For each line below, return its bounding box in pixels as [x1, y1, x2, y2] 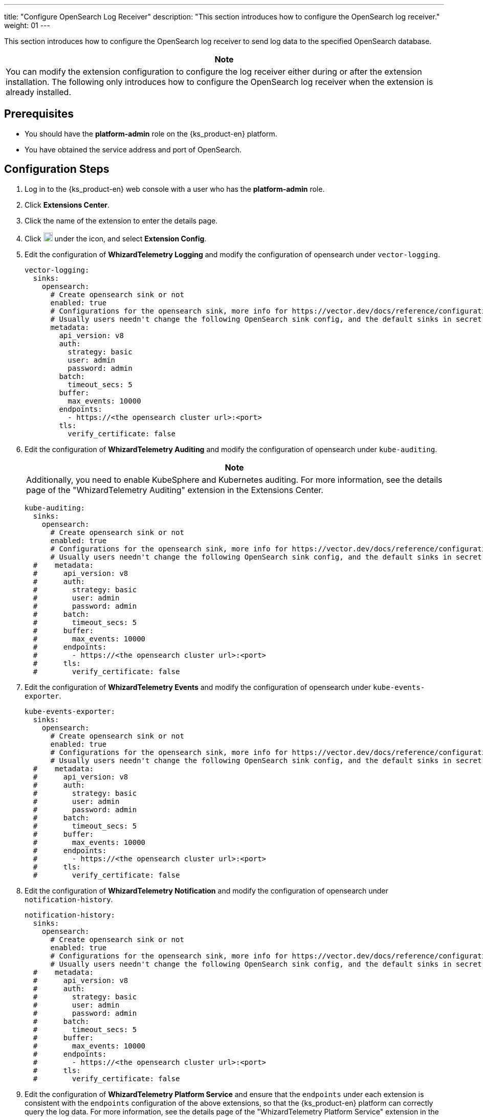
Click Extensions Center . [25, 200, 110, 209]
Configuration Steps [4, 163, 109, 176]
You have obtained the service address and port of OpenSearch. [25, 145, 242, 154]
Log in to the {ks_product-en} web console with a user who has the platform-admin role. [25, 184, 325, 193]
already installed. [6, 87, 72, 97]
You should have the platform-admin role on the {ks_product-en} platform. [25, 129, 277, 138]
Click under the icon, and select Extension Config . [25, 234, 207, 243]
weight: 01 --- [4, 21, 50, 30]
